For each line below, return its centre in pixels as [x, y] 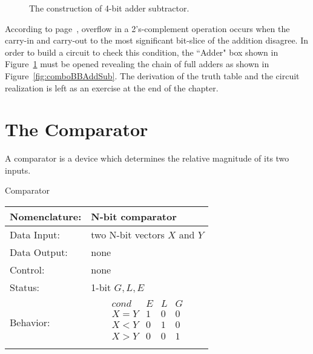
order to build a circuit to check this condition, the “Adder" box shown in [142, 52]
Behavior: [30, 322]
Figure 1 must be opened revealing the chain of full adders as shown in [137, 64]
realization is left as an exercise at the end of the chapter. [112, 87]
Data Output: [39, 252]
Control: [27, 270]
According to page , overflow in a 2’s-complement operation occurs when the [147, 28]
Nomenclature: [46, 217]
